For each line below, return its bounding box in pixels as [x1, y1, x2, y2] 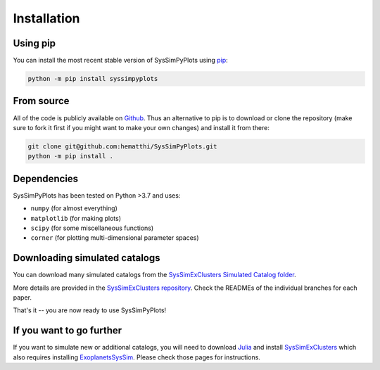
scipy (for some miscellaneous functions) [30, 224, 154, 232]
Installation [13, 11, 80, 26]
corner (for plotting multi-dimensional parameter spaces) [30, 234, 200, 242]
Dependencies [13, 172, 79, 184]
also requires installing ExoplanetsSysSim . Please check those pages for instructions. [13, 352, 260, 362]
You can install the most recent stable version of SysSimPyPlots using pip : [13, 56, 228, 65]
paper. [13, 293, 32, 302]
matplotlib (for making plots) [30, 214, 122, 222]
